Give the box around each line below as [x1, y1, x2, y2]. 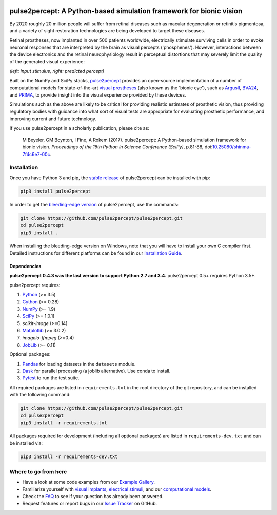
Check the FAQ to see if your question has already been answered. [22, 493, 164, 499]
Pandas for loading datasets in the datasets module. [22, 360, 136, 367]
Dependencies [9, 263, 42, 270]
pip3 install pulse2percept [20, 188, 91, 194]
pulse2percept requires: [9, 282, 61, 288]
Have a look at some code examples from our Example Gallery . [22, 479, 155, 485]
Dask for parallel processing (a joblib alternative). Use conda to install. [22, 368, 171, 374]
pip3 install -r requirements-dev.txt [20, 454, 118, 460]
